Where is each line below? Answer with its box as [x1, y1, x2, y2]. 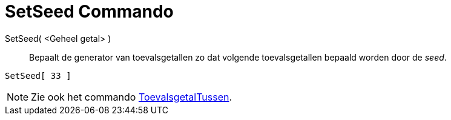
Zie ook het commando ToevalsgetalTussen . [31, 90, 232, 103]
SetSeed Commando [5, 1, 174, 22]
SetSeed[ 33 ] [5, 70, 71, 81]
